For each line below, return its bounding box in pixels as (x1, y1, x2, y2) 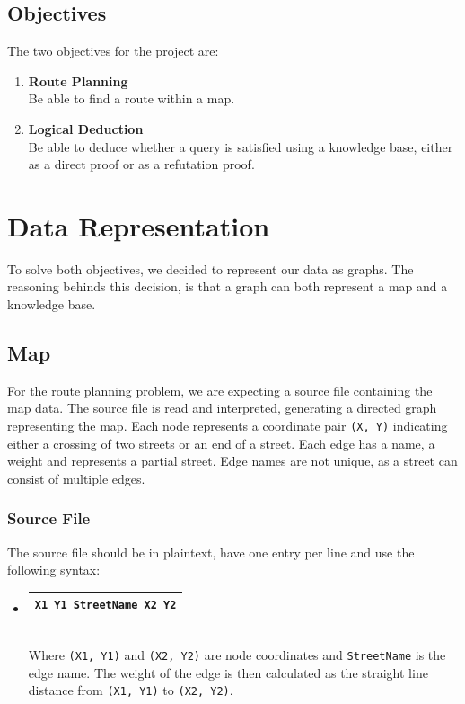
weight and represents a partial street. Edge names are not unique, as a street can (7, 451, 458, 470)
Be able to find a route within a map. (28, 89, 235, 108)
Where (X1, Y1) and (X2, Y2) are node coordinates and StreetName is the (28, 646, 446, 664)
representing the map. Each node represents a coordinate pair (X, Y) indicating (7, 416, 448, 435)
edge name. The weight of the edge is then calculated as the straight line (28, 663, 428, 682)
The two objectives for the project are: (7, 41, 219, 60)
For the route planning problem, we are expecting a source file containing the (7, 380, 433, 399)
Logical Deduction (28, 119, 144, 138)
